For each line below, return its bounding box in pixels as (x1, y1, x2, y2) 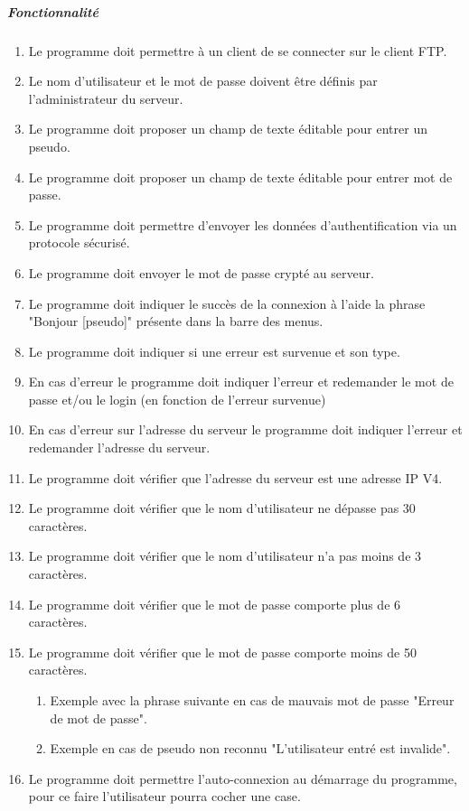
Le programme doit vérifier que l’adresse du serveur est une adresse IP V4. (28, 468, 443, 487)
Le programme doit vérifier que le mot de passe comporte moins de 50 (28, 642, 417, 661)
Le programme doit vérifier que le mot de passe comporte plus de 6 (28, 594, 401, 613)
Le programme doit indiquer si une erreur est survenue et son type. (28, 341, 400, 360)
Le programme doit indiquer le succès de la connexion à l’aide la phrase (28, 294, 426, 312)
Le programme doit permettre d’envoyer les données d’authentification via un (28, 215, 457, 234)
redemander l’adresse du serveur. (28, 438, 211, 457)
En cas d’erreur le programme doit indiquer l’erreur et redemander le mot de (28, 372, 454, 391)
